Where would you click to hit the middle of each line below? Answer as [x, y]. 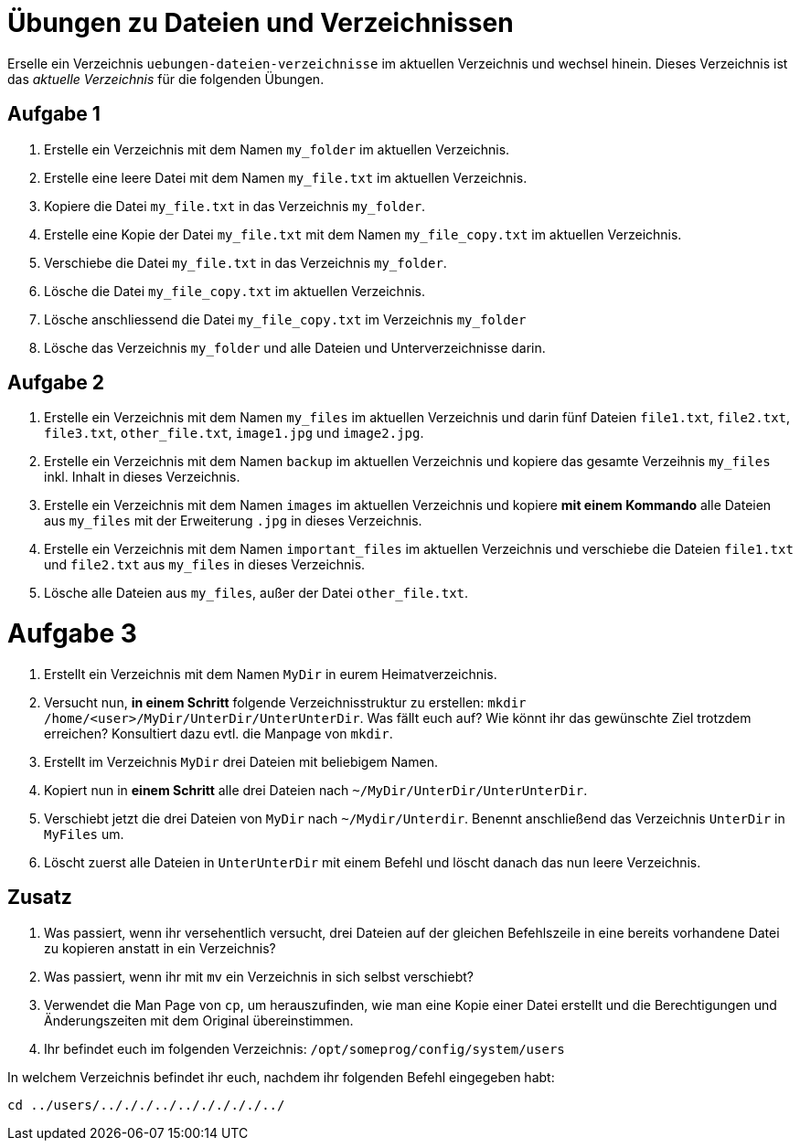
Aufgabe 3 [72, 634]
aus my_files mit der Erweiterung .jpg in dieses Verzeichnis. [233, 521]
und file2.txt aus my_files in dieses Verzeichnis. [205, 565]
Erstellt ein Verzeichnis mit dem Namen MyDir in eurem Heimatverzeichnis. [271, 674]
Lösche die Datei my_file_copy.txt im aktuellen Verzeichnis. [235, 291]
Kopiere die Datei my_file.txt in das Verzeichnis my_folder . [235, 206]
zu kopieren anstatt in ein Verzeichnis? [160, 948]
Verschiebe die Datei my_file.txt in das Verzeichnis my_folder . [245, 262]
